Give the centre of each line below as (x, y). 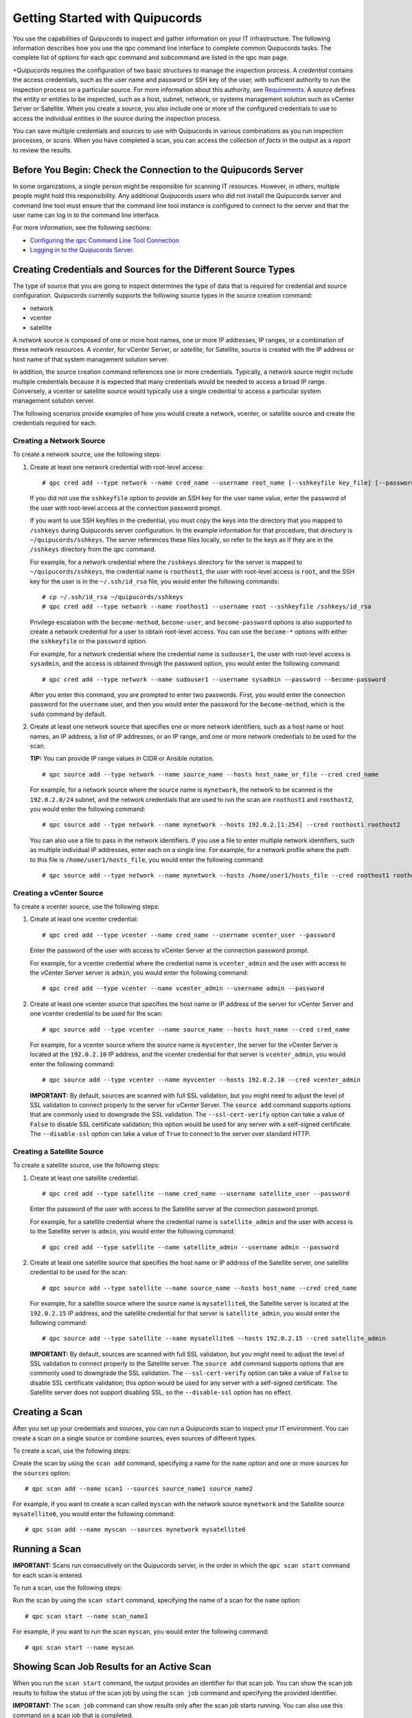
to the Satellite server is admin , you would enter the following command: (133, 1231)
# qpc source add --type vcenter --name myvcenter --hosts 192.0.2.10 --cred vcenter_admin (201, 1080)
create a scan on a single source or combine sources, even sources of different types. (135, 1438)
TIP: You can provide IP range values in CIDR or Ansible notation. (122, 759)
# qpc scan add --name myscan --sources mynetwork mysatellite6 (136, 1530)
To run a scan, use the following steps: (67, 1587)
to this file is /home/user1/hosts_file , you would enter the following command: (147, 860)
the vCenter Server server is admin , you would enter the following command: (139, 972)
